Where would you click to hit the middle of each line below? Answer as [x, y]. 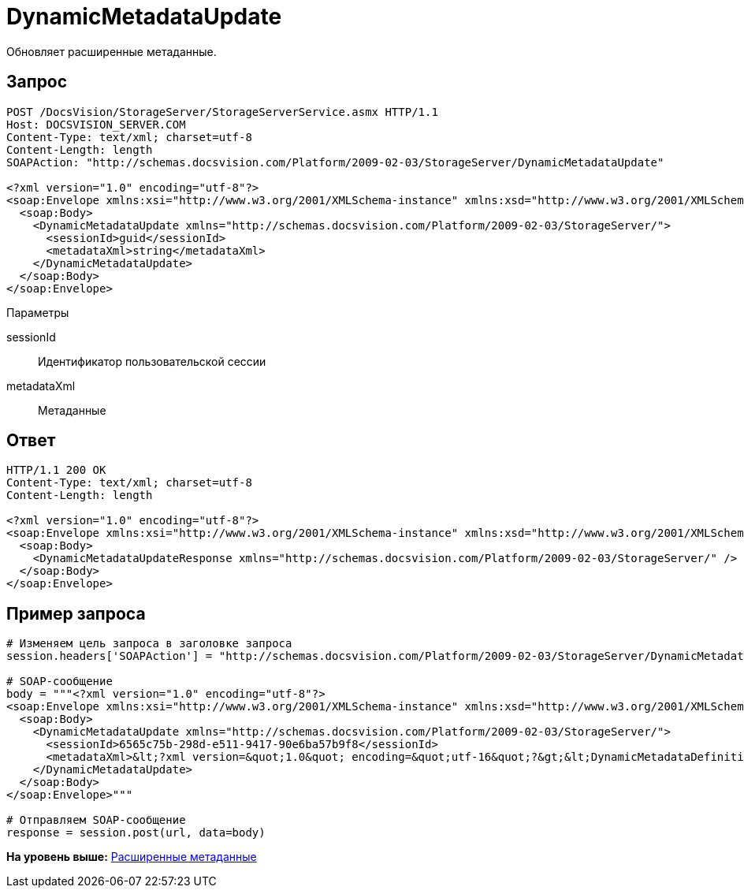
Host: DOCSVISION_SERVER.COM [96, 124]
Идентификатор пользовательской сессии [152, 361]
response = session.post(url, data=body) [136, 833]
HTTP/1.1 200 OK [56, 470]
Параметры [38, 312]
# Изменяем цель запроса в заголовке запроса [149, 644]
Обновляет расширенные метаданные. [112, 51]
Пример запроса [76, 613]
